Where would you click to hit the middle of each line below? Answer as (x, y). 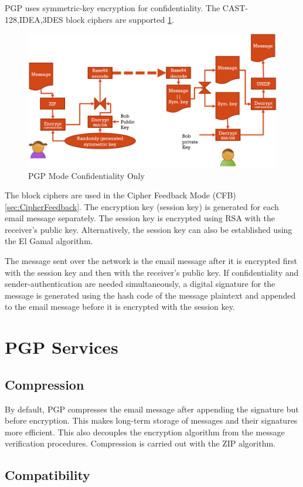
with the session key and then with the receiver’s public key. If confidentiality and (152, 272)
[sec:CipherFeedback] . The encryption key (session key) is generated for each (142, 206)
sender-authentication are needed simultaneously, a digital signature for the (140, 284)
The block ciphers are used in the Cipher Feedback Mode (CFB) (120, 195)
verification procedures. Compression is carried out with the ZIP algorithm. (140, 443)
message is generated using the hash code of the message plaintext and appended (150, 295)
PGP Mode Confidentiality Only (86, 175)
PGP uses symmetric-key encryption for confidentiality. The (113, 8)
